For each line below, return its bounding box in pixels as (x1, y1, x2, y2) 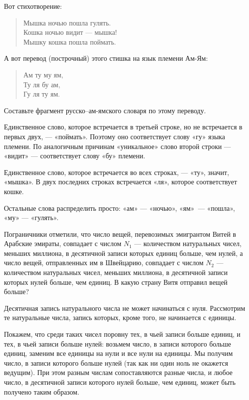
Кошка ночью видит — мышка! (23, 27, 117, 37)
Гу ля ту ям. (23, 89, 60, 99)
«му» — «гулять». (4, 212, 59, 223)
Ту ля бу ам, (23, 79, 60, 89)
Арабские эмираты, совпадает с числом (4, 238, 122, 249)
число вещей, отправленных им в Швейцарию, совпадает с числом (4, 257, 204, 268)
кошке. (4, 186, 24, 196)
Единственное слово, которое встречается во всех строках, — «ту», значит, (4, 167, 229, 177)
